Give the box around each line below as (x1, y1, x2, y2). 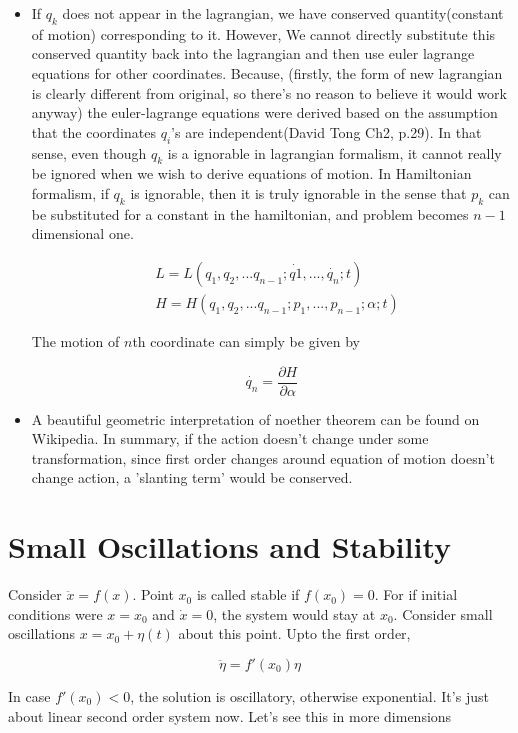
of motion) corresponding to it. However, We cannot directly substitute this (31, 23, 496, 44)
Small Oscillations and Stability (8, 526, 452, 567)
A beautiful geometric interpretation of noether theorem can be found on (31, 408, 480, 429)
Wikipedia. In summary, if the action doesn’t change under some (31, 428, 429, 449)
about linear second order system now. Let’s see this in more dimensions (8, 705, 452, 726)
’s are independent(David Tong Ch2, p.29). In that (171, 121, 482, 142)
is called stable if (196, 584, 300, 605)
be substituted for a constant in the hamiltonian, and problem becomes (31, 203, 469, 224)
